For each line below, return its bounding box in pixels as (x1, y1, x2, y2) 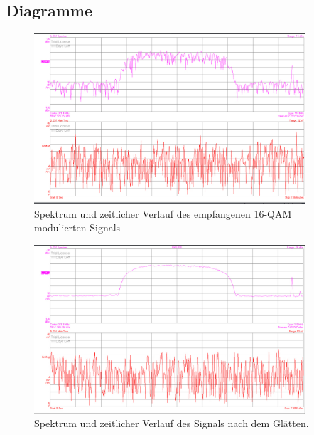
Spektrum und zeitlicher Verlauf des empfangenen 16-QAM (34, 206, 292, 221)
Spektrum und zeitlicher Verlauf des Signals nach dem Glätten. (34, 416, 309, 431)
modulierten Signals (34, 220, 121, 235)
